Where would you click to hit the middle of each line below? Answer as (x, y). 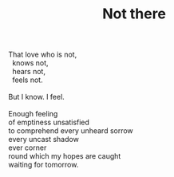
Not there (134, 14)
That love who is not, (43, 55)
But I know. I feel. (37, 97)
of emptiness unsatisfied (49, 122)
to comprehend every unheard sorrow (71, 131)
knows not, (30, 63)
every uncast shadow (44, 140)
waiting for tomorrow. (43, 165)
